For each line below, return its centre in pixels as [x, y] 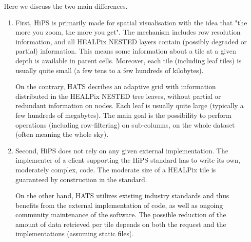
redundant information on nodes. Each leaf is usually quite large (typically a [129, 105]
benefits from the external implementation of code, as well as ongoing [119, 205]
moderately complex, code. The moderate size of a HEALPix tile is [116, 169]
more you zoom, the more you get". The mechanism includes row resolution [128, 32]
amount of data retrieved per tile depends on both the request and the [121, 224]
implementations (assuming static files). [75, 233]
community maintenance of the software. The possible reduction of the [121, 214]
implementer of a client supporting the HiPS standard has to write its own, [128, 160]
